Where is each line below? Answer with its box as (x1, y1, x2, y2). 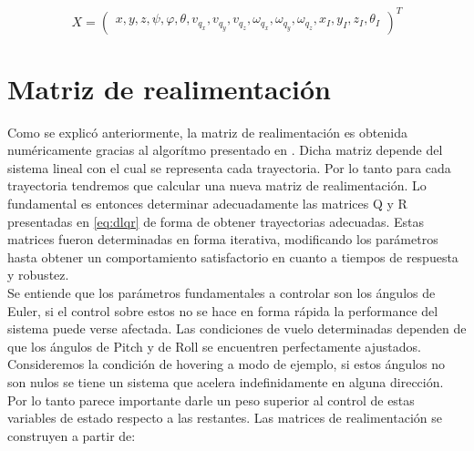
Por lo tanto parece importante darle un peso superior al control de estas (7, 390, 415, 409)
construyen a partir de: (7, 425, 136, 445)
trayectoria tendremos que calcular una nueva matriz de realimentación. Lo (7, 176, 427, 195)
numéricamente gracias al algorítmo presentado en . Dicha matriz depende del (7, 140, 443, 159)
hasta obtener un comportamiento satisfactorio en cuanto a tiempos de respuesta (7, 247, 459, 266)
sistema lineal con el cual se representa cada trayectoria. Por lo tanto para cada (7, 158, 451, 177)
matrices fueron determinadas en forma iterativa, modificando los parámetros (7, 230, 438, 249)
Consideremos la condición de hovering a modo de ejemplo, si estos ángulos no (7, 354, 446, 374)
